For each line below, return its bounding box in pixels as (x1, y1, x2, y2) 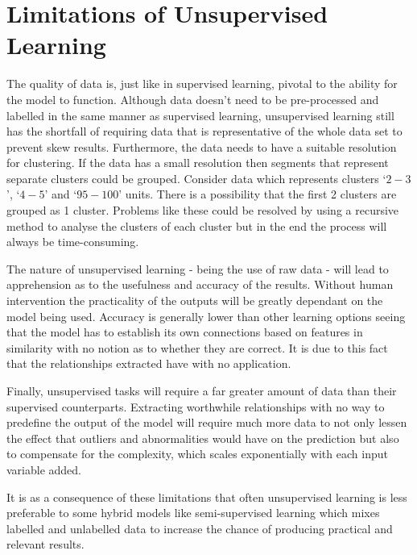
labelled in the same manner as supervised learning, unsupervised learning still (6, 106, 394, 123)
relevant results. (6, 536, 85, 553)
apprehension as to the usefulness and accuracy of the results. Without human (6, 276, 394, 293)
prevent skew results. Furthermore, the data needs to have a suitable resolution (6, 138, 397, 155)
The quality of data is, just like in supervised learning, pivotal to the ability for (6, 75, 398, 92)
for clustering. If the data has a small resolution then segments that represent (6, 154, 389, 171)
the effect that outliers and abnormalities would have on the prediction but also (6, 429, 399, 446)
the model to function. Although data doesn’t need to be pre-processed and (6, 90, 379, 107)
